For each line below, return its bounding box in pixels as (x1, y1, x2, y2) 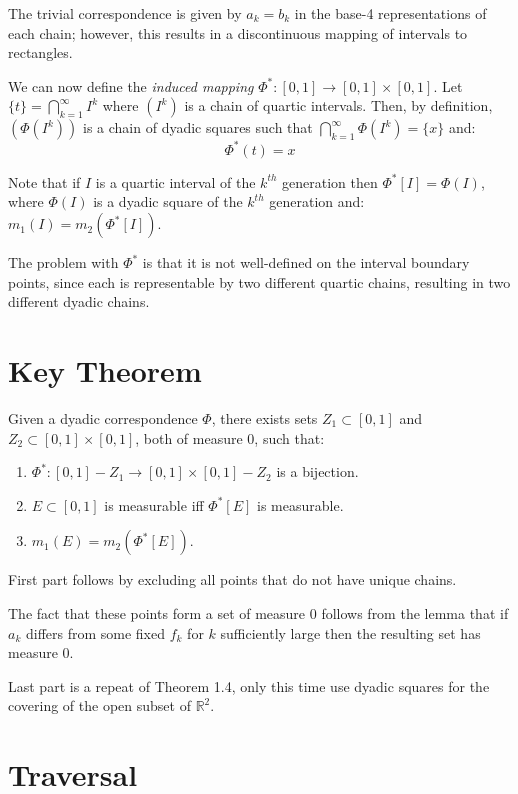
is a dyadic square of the (93, 191, 243, 212)
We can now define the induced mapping (8, 75, 254, 96)
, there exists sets (211, 407, 318, 428)
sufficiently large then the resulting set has (220, 622, 481, 643)
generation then (282, 171, 378, 192)
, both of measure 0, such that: (135, 427, 325, 448)
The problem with (8, 252, 119, 273)
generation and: (269, 191, 365, 212)
